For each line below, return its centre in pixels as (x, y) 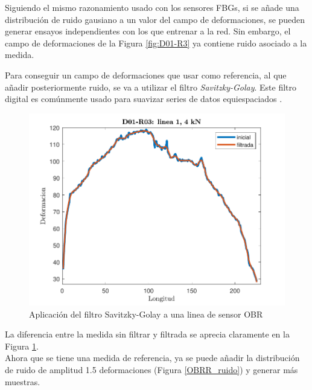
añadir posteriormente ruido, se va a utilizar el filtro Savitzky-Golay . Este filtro (151, 87)
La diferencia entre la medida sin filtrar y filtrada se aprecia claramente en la (147, 334)
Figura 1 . (22, 346)
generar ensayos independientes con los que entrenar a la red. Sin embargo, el (148, 31)
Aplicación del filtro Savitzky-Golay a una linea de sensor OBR (146, 314)
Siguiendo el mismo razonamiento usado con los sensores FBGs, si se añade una (152, 7)
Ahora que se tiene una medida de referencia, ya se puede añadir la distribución (152, 358)
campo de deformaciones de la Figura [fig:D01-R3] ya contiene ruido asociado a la (156, 43)
